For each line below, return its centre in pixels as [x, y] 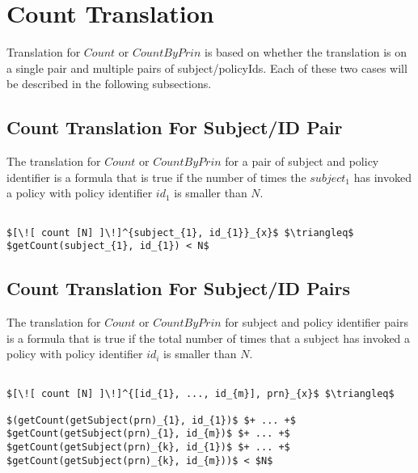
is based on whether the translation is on [306, 52]
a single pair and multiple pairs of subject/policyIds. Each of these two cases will [207, 68]
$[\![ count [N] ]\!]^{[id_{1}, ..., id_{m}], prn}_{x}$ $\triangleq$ [201, 393]
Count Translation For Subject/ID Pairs [178, 288]
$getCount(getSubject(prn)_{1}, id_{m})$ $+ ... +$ [148, 434]
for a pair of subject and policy [302, 161]
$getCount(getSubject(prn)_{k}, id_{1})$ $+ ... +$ [148, 448]
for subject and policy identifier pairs [317, 322]
